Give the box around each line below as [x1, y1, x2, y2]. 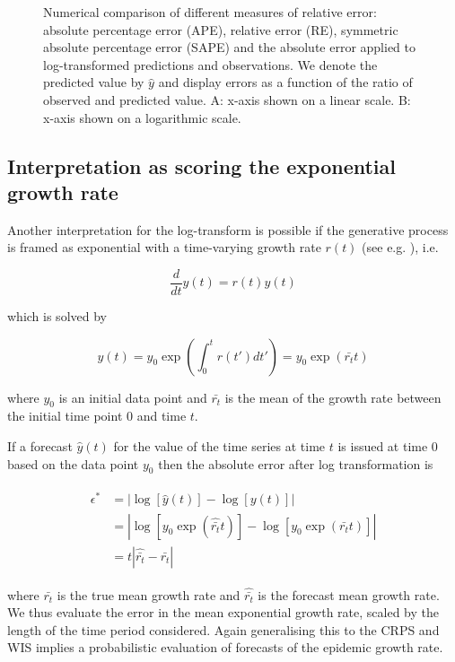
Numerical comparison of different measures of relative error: [43, 3, 377, 21]
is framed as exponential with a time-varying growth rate [7, 238, 321, 257]
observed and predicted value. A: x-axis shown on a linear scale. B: [43, 90, 411, 109]
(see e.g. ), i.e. [362, 238, 439, 257]
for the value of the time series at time [113, 436, 326, 455]
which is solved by [7, 307, 107, 325]
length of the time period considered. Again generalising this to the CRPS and [7, 620, 440, 639]
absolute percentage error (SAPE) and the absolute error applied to [43, 38, 416, 57]
